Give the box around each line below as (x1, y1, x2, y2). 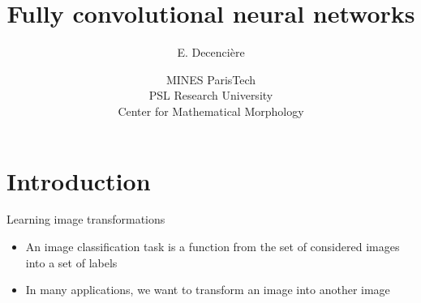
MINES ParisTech (165, 70, 256, 87)
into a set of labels (25, 254, 118, 271)
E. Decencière (177, 44, 245, 61)
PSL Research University (148, 87, 273, 104)
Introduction (6, 164, 151, 197)
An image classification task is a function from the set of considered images (25, 238, 400, 255)
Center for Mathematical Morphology (118, 102, 304, 119)
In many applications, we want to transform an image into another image (25, 281, 390, 298)
